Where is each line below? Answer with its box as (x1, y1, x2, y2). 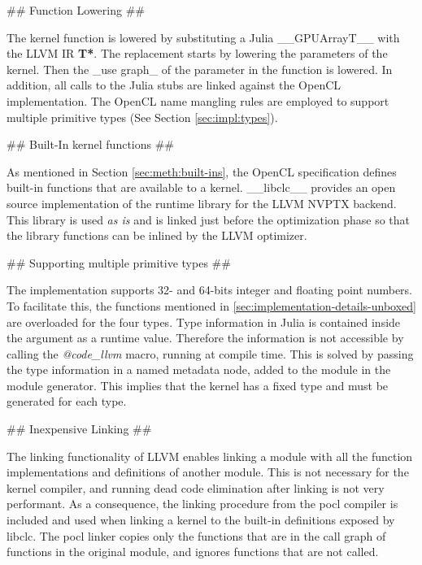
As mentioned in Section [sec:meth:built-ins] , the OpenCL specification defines (7, 163, 397, 180)
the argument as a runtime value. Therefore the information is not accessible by (7, 329, 404, 346)
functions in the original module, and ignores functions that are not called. (7, 543, 379, 560)
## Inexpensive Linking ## (7, 420, 152, 437)
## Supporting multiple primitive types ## (7, 254, 231, 271)
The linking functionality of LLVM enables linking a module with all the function (7, 447, 413, 464)
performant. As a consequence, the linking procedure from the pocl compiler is (7, 495, 398, 512)
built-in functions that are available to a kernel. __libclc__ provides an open (7, 179, 396, 196)
